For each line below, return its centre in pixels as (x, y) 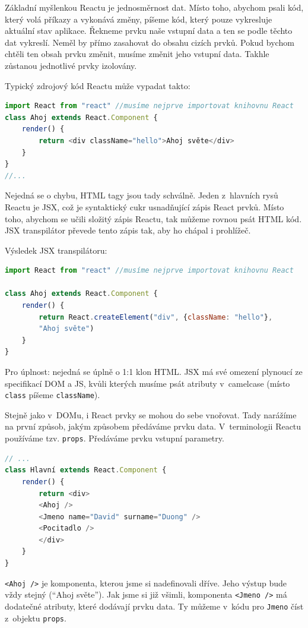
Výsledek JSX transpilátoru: (56, 250)
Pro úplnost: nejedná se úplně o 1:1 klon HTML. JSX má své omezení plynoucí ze (154, 372)
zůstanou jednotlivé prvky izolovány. (71, 65)
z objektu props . (36, 618)
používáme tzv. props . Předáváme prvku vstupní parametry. (115, 438)
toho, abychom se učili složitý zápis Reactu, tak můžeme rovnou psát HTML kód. (153, 218)
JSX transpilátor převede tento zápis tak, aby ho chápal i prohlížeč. (128, 230)
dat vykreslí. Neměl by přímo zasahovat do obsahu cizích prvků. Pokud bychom (150, 42)
